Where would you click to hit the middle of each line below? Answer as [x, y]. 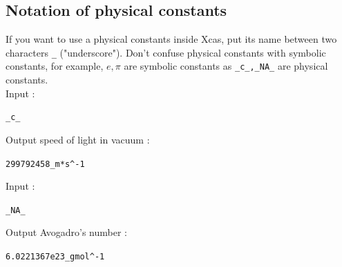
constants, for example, [55, 66]
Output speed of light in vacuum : [78, 139]
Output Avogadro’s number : [66, 232]
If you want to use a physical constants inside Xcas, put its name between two [171, 39]
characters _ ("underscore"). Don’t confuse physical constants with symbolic [166, 52]
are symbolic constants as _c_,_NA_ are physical [226, 66]
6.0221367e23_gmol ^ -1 [55, 257]
